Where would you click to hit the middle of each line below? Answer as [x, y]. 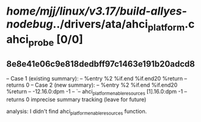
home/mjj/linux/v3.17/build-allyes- [97, 11]
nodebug [30, 24]
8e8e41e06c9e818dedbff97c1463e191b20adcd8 [101, 64]
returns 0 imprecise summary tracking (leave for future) [76, 99]
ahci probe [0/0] [45, 40]
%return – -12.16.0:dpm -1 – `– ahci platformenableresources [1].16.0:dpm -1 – [97, 92]
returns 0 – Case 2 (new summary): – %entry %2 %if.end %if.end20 [92, 85]
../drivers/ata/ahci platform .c [124, 25]
